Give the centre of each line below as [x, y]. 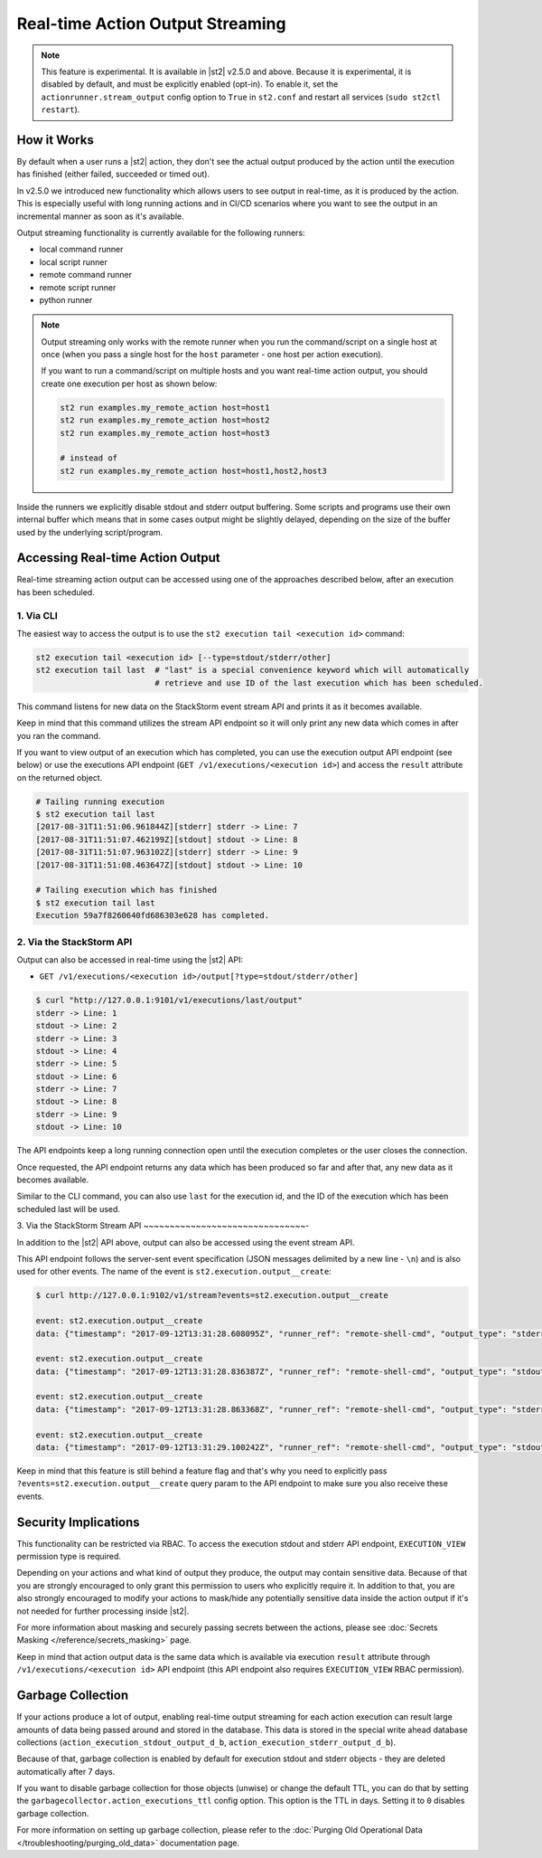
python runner [66, 299]
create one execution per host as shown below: [129, 384]
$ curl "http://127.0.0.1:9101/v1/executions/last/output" [169, 1000]
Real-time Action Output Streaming [151, 24]
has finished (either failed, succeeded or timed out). [113, 174]
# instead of [89, 458]
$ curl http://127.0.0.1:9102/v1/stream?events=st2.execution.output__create [212, 1295]
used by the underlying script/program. [90, 532]
